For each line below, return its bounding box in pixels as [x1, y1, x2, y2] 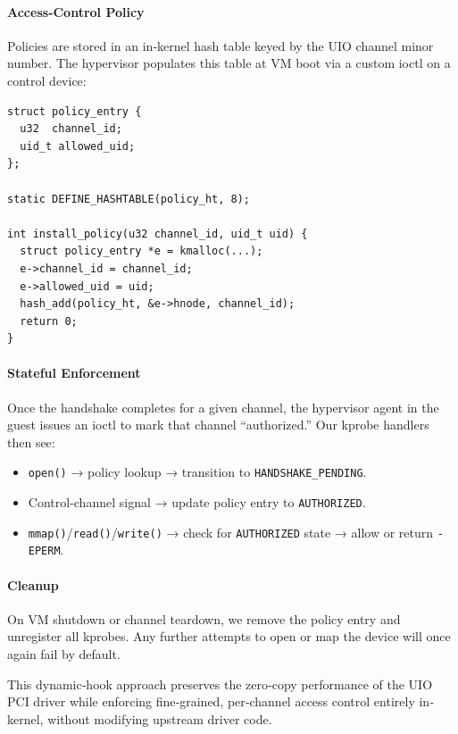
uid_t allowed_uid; [20, 139, 136, 153]
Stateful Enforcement [7, 363, 141, 382]
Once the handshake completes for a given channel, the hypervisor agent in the [7, 397, 439, 416]
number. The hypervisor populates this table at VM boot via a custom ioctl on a [7, 54, 451, 72]
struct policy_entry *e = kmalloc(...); [20, 245, 263, 258]
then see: [7, 432, 55, 451]
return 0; [20, 314, 78, 328]
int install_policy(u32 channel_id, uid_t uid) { [7, 227, 308, 240]
